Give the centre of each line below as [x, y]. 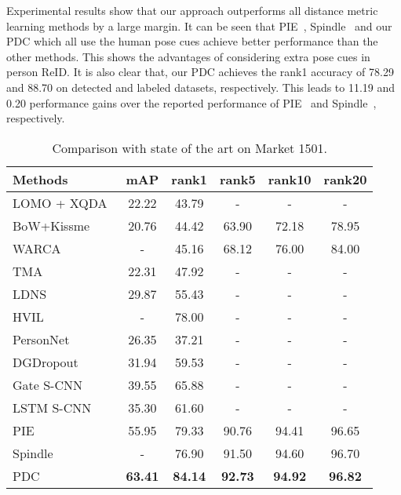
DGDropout [46, 362]
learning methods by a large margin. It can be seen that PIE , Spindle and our [199, 25]
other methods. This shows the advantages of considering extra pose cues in [188, 56]
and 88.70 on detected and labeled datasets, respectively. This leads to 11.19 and [201, 87]
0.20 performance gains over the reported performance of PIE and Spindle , [191, 102]
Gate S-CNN [47, 384]
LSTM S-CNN [52, 407]
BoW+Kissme [51, 225]
